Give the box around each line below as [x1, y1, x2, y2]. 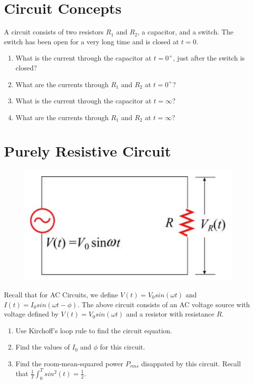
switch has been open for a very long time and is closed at [4, 36, 179, 46]
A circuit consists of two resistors [4, 27, 104, 37]
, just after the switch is [172, 53, 245, 63]
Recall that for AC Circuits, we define [4, 289, 118, 299]
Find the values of [15, 342, 70, 352]
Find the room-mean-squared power [15, 358, 123, 368]
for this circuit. [100, 342, 145, 352]
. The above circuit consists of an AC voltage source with [77, 299, 250, 309]
